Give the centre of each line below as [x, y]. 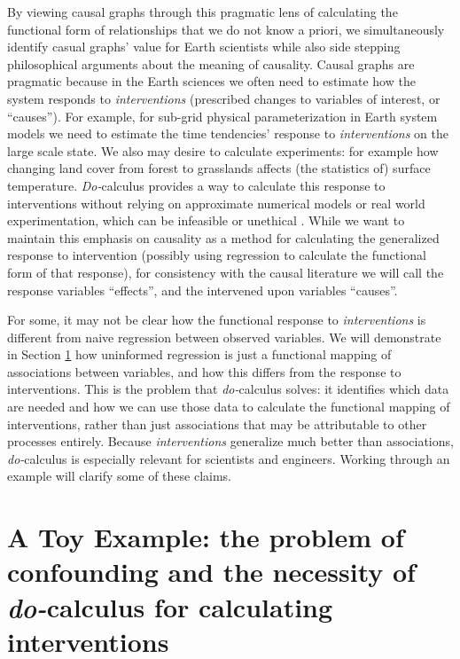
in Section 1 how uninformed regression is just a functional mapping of [199, 354]
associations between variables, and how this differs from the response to [204, 371]
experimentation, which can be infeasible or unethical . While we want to [206, 220]
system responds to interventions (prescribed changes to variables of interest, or [224, 98]
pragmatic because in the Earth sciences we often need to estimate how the [211, 81]
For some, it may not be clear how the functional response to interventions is [217, 320]
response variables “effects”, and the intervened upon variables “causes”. [203, 290]
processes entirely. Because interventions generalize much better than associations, [230, 441]
